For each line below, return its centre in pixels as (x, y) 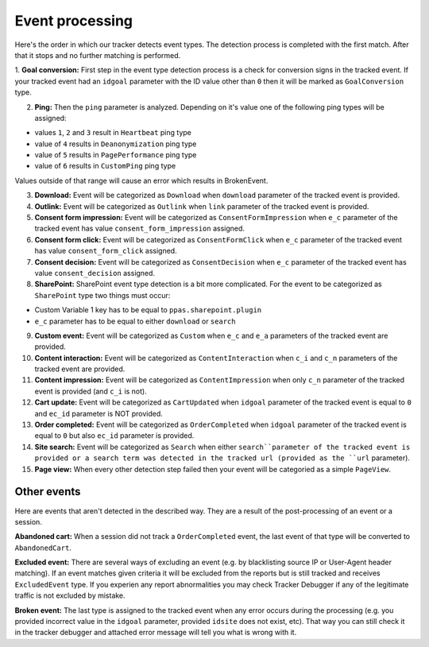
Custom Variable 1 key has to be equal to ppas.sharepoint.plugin (148, 310)
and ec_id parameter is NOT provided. (99, 413)
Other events (48, 492)
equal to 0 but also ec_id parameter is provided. (114, 436)
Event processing (74, 21)
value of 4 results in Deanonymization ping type (116, 144)
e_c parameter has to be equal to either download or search (135, 321)
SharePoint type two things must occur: (102, 295)
